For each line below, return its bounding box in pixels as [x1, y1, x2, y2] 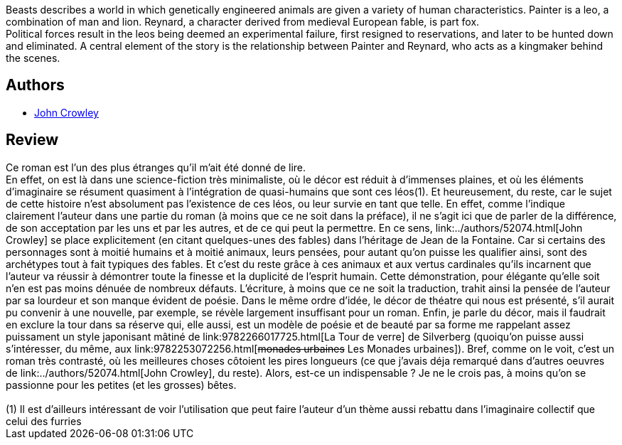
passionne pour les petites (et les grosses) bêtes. [6, 378, 237, 391]
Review [6, 131, 59, 149]
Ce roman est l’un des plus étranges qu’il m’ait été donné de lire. [6, 161, 306, 173]
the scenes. [6, 52, 60, 64]
